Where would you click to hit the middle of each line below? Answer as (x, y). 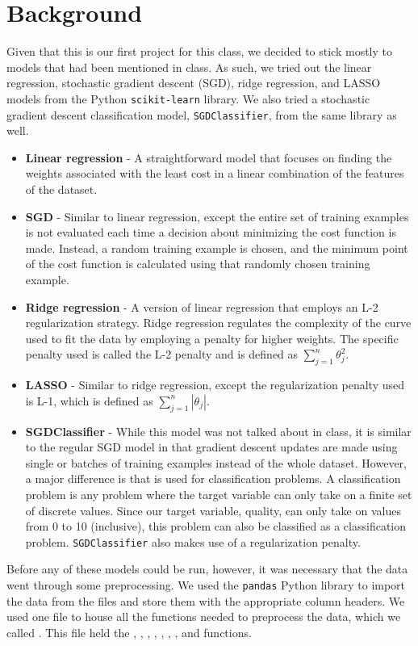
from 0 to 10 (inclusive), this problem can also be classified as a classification (216, 526)
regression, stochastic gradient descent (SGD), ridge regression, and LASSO (194, 83)
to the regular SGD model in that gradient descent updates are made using (211, 447)
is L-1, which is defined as (89, 400)
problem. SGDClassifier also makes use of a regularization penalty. (193, 541)
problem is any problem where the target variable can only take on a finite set (219, 494)
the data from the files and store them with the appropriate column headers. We (206, 600)
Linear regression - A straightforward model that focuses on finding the (209, 157)
